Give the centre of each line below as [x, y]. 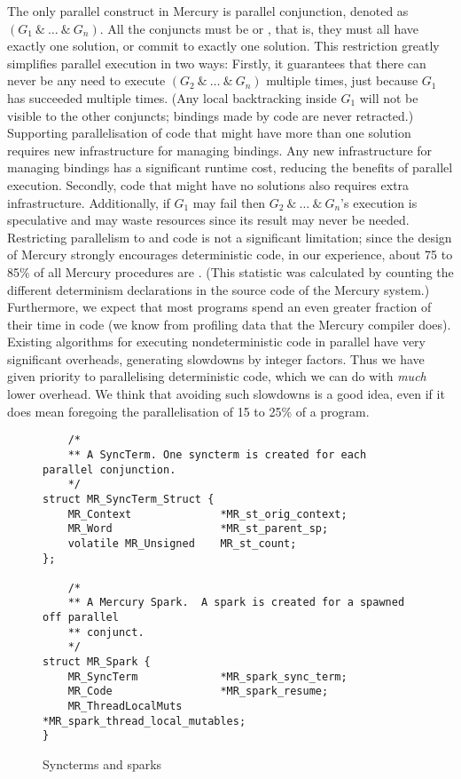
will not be [389, 97]
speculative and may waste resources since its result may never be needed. [208, 220]
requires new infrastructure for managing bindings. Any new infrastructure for [220, 150]
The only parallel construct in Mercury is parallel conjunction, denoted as [208, 11]
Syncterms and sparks [102, 764]
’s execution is [379, 202]
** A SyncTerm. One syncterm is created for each [217, 454]
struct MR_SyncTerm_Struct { [129, 499]
